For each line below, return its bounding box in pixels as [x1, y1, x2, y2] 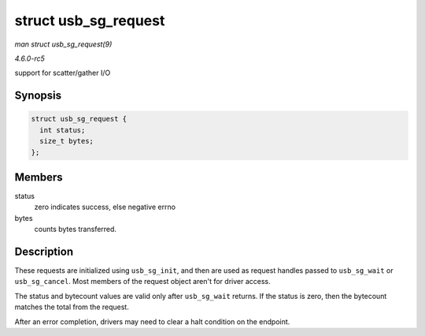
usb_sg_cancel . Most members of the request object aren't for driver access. [14, 277, 271, 286]
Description [14, 245, 74, 258]
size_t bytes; [39, 136, 94, 146]
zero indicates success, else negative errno [34, 202, 176, 212]
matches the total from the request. [14, 302, 129, 312]
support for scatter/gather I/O [14, 68, 111, 78]
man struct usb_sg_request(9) [14, 39, 113, 49]
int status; [39, 125, 86, 134]
